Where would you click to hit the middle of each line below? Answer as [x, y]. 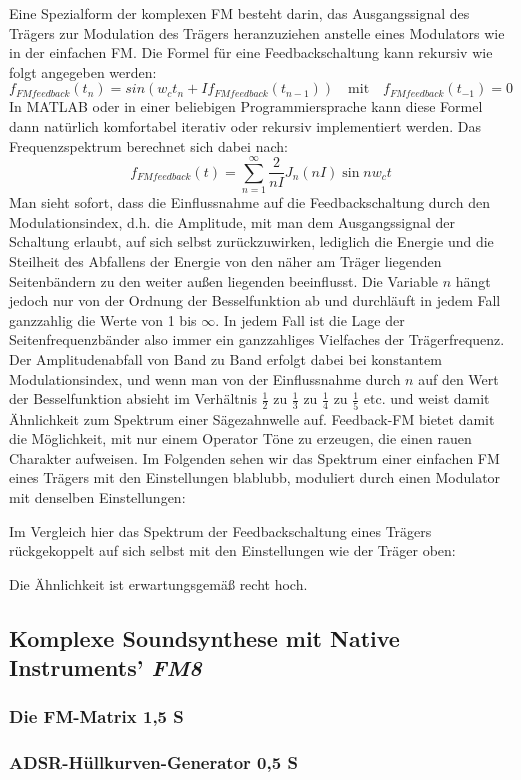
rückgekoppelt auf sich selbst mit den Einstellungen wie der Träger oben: [232, 550]
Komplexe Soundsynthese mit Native [204, 637]
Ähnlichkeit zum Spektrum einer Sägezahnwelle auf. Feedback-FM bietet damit [252, 418]
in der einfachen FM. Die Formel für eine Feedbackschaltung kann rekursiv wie [251, 52]
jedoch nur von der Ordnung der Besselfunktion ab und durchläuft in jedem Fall [255, 300]
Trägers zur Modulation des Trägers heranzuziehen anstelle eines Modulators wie [257, 32]
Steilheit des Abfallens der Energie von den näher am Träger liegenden [225, 261]
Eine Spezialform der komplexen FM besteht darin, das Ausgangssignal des [239, 13]
